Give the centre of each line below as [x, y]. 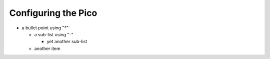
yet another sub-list [67, 42]
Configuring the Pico [53, 13]
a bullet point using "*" [45, 28]
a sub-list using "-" [54, 34]
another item [47, 48]
